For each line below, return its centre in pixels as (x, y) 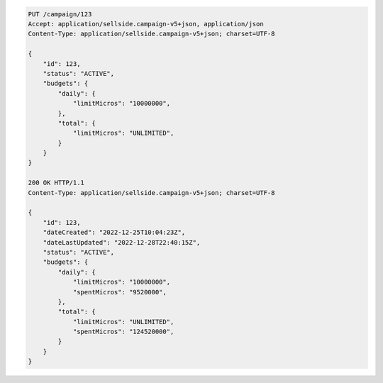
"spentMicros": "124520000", (123, 332)
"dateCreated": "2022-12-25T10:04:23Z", (114, 233)
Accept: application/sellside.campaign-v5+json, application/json (146, 24)
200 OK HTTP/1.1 (56, 183)
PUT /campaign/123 (60, 14)
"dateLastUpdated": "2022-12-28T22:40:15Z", (122, 242)
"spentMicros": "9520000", (120, 292)
